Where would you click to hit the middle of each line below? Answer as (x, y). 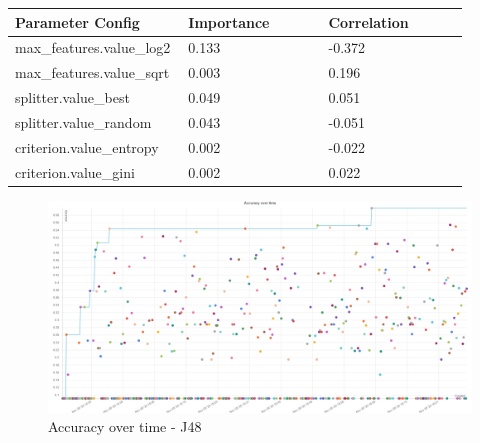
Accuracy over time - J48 (125, 426)
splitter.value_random (83, 121)
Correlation (368, 21)
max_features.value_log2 (93, 47)
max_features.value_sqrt (92, 72)
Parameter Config (77, 21)
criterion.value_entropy (87, 146)
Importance (229, 21)
